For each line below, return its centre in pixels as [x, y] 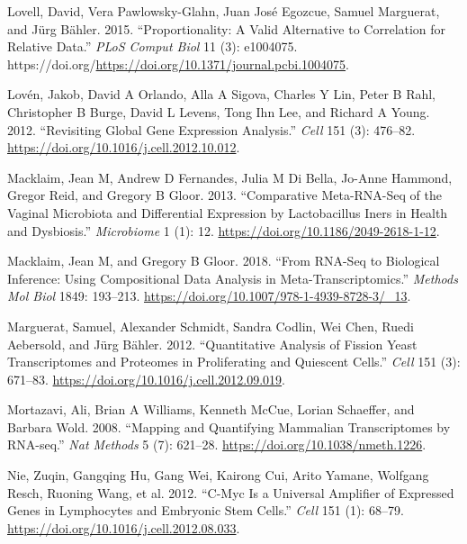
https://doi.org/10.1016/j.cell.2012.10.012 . [124, 147]
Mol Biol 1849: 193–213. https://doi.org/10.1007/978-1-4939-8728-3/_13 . [209, 296]
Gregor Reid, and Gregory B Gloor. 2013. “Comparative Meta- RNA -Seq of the [225, 195]
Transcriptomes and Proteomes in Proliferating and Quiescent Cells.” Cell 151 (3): [234, 362]
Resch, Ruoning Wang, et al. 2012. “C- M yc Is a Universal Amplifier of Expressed [231, 492]
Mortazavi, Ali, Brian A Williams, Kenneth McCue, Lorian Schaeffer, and [211, 409]
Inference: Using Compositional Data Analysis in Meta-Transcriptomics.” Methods [233, 278]
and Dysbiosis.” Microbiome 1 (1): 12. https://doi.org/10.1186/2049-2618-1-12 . [224, 230]
